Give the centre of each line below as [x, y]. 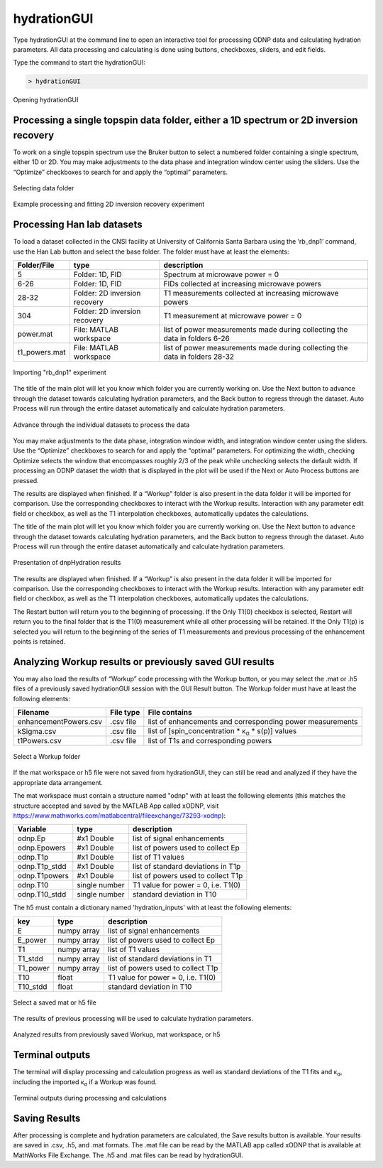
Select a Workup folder [47, 756]
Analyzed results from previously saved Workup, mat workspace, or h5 [117, 1034]
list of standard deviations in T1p [187, 867]
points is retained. [39, 642]
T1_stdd [30, 958]
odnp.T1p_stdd [42, 867]
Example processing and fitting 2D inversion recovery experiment [109, 204]
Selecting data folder [44, 188]
